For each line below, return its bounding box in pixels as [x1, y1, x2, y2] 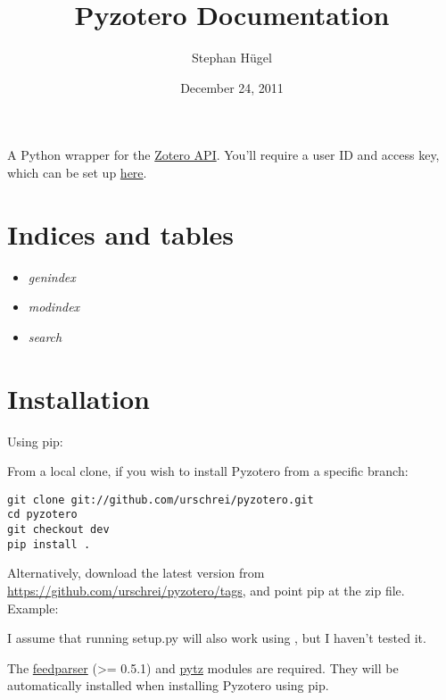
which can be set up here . [7, 162, 147, 181]
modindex [28, 297, 80, 316]
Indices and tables [7, 215, 235, 252]
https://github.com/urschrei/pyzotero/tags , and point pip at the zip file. [7, 580, 405, 599]
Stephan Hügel [192, 48, 272, 67]
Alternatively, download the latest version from [7, 563, 265, 582]
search [28, 327, 62, 346]
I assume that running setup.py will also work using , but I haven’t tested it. [7, 629, 426, 647]
